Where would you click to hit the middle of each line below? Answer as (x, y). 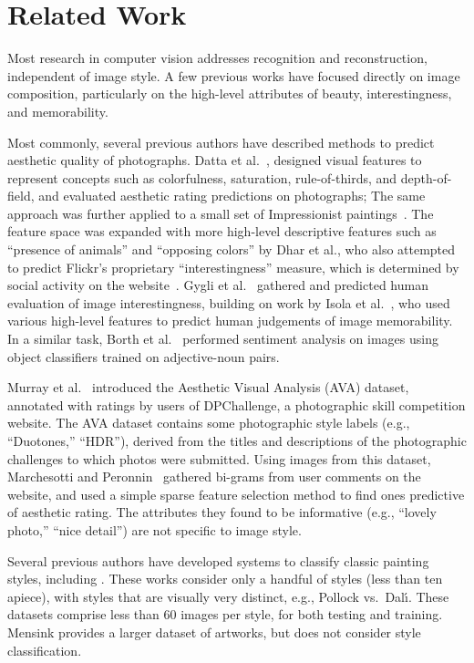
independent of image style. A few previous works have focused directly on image (234, 75)
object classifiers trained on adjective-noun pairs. (144, 356)
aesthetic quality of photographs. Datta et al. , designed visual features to (215, 160)
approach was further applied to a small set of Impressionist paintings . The (221, 213)
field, (21, 196)
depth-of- (426, 177)
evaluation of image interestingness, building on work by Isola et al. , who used (229, 302)
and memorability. (58, 111)
